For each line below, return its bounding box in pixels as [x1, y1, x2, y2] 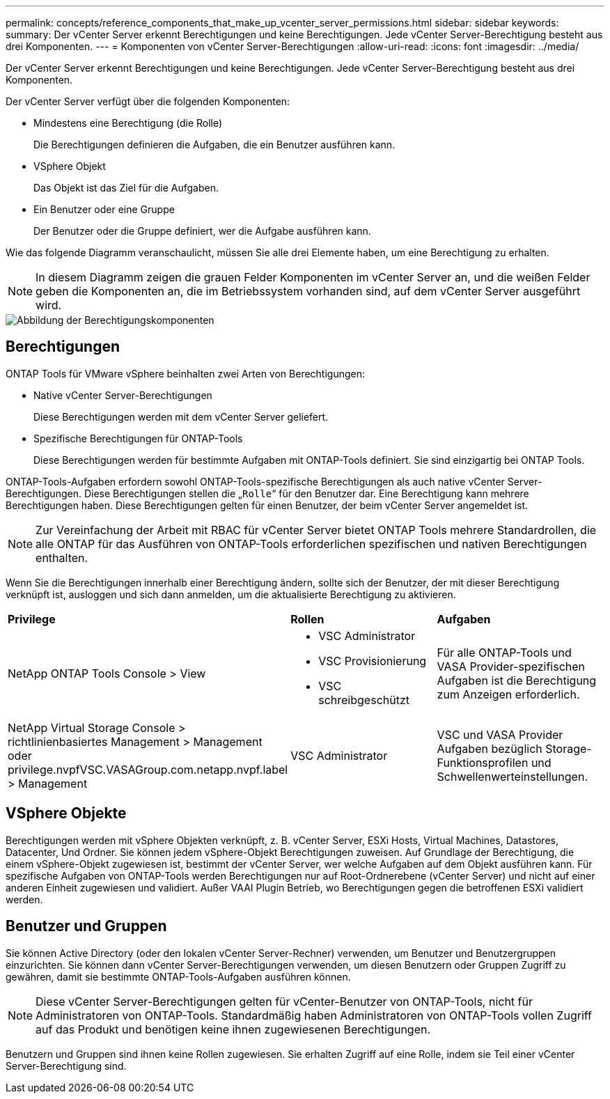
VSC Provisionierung [318, 653, 427, 668]
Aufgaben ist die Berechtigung [437, 673, 597, 687]
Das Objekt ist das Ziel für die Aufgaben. [33, 182, 219, 194]
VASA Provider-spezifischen [437, 659, 586, 673]
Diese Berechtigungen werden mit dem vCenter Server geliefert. [33, 410, 329, 423]
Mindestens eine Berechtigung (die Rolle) [33, 117, 223, 129]
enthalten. [36, 550, 88, 565]
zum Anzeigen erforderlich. [437, 687, 580, 701]
